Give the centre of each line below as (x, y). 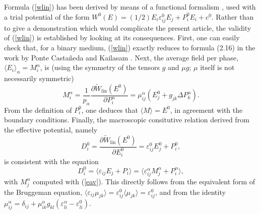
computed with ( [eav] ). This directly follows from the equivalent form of (144, 181)
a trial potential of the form (47, 16)
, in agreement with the (206, 110)
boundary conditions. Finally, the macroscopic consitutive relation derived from (127, 120)
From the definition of (38, 110)
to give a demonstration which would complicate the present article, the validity (128, 27)
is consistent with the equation (51, 161)
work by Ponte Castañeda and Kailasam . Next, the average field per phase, (121, 57)
